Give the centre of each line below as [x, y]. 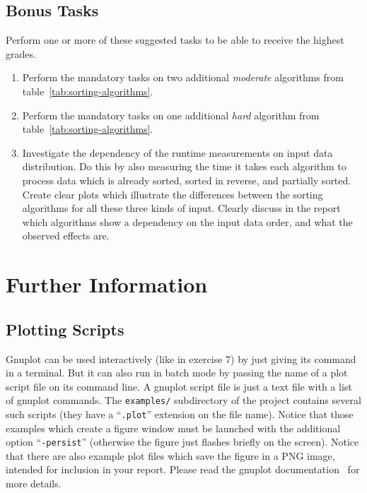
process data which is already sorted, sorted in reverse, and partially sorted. [187, 180]
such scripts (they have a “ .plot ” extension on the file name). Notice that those [180, 414]
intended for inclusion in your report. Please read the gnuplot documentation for [183, 469]
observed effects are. [66, 236]
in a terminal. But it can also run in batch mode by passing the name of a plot [177, 373]
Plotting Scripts [65, 329]
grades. [21, 53]
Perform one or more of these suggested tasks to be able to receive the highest [175, 40]
